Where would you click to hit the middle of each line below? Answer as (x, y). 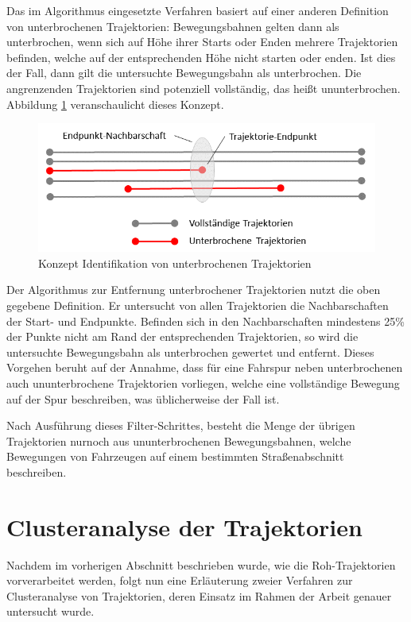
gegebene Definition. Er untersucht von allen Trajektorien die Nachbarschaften (198, 305)
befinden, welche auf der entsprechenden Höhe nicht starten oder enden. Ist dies (201, 57)
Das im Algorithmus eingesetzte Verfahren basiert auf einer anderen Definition (198, 10)
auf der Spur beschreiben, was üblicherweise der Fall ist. (143, 398)
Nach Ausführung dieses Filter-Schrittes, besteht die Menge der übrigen (181, 425)
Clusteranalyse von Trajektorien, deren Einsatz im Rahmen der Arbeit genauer (199, 595)
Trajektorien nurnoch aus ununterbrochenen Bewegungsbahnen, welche (179, 440)
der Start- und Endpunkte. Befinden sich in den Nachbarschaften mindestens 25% (205, 321)
